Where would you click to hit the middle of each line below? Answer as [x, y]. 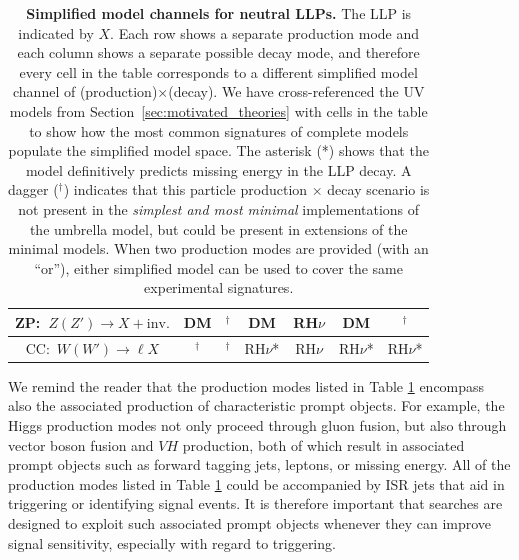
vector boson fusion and [81, 444]
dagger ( [33, 189]
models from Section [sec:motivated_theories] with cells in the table [218, 110]
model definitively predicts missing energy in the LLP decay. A [218, 169]
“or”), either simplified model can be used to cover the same [218, 267]
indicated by [56, 32]
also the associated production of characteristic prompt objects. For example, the [256, 405]
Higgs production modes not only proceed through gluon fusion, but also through [257, 425]
